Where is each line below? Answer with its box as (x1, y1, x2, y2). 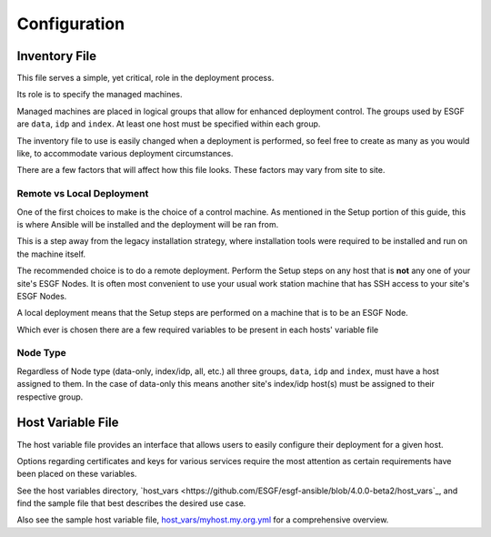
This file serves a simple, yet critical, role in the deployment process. (16, 73, 275, 84)
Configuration (16, 14, 125, 34)
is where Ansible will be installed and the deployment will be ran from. (16, 218, 279, 229)
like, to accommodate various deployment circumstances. (16, 148, 234, 159)
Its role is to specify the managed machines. (16, 89, 183, 100)
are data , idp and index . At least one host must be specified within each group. (16, 118, 321, 129)
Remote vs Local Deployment (16, 187, 149, 200)
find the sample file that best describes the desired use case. (16, 498, 246, 509)
